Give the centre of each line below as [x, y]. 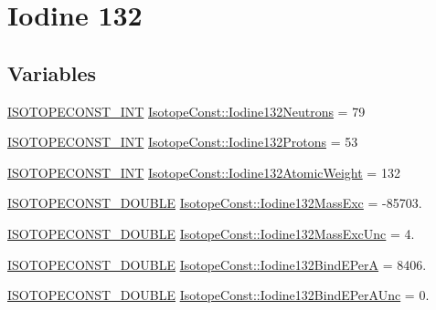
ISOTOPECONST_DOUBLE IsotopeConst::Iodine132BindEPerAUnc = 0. [218, 295]
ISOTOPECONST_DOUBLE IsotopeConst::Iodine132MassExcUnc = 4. [211, 233]
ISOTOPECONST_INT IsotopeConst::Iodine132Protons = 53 [183, 142]
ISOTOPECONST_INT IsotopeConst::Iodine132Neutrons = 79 [186, 111]
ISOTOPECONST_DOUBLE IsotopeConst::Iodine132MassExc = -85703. [215, 203]
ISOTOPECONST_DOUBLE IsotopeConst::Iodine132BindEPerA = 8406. [217, 264]
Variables [52, 72]
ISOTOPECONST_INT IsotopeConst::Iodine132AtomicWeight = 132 [204, 172]
